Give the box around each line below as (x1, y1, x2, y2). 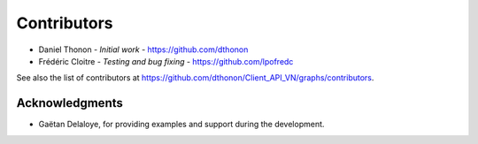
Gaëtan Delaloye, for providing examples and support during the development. (38, 119, 325, 130)
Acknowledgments (16, 95, 124, 110)
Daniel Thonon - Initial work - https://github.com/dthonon (38, 44, 249, 55)
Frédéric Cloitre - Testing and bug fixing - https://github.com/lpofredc (38, 56, 294, 66)
